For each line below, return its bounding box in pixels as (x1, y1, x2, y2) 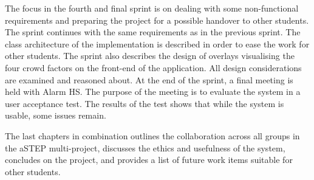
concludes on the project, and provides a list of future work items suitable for (5, 153, 293, 166)
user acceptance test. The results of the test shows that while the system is (5, 97, 284, 109)
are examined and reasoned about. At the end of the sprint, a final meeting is (5, 73, 293, 86)
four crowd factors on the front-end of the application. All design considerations (5, 61, 302, 74)
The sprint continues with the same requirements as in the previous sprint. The (5, 26, 301, 38)
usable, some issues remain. (5, 109, 106, 122)
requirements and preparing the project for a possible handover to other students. (5, 13, 309, 26)
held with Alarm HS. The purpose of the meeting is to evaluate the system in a (5, 85, 301, 98)
